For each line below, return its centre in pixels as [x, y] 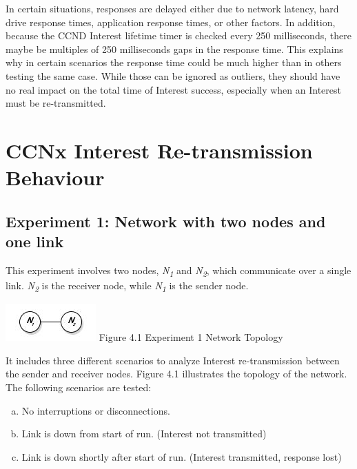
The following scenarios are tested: [79, 387]
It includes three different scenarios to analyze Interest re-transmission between [173, 360]
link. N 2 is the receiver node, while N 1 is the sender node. [127, 286]
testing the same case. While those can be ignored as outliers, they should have [173, 75]
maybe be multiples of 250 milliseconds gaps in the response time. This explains [174, 49]
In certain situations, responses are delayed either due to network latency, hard [172, 8]
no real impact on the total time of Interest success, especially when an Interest [174, 89]
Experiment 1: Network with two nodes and [166, 221]
